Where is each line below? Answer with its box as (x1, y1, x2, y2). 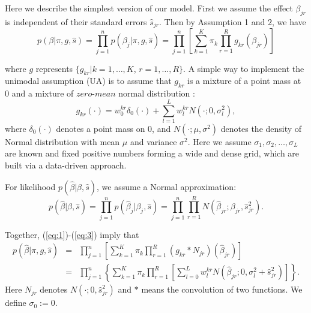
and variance (130, 135, 177, 148)
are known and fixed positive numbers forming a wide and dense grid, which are (5, 147, 300, 159)
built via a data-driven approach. (5, 159, 127, 171)
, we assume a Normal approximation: (97, 180, 237, 192)
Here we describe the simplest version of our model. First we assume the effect (5, 2, 293, 14)
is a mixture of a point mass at (187, 74, 301, 87)
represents (35, 62, 73, 74)
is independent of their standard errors (5, 15, 147, 28)
